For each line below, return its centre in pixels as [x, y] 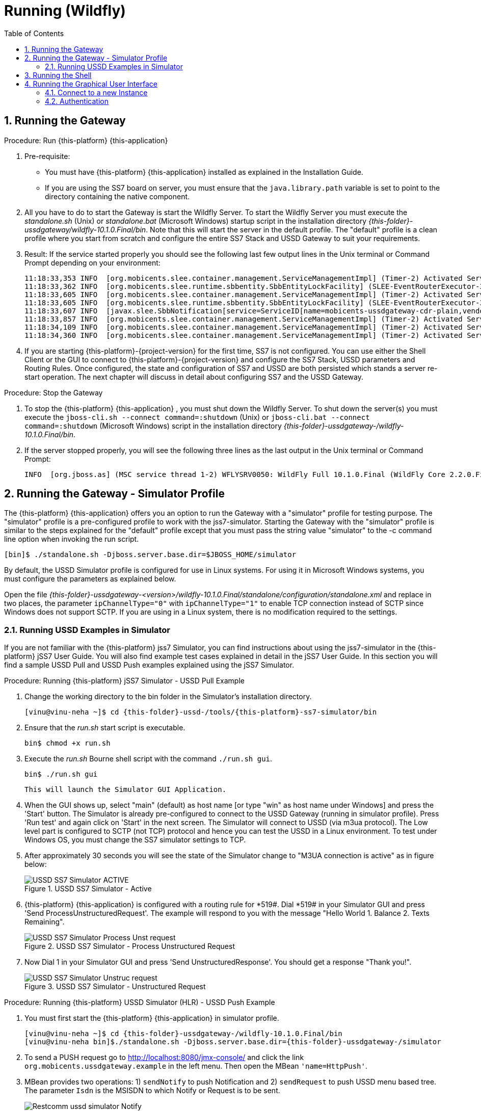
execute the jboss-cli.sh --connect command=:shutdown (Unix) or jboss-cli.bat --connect [197, 417]
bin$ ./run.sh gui [61, 774]
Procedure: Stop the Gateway [54, 392]
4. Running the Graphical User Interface [91, 84]
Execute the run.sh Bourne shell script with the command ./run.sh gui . [149, 759]
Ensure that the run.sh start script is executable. [105, 728]
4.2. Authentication [77, 101]
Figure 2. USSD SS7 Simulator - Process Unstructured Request [130, 946]
